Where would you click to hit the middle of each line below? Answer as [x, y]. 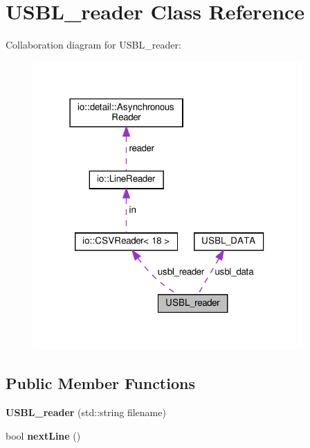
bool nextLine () [43, 435]
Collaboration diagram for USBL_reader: [93, 45]
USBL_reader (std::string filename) [86, 412]
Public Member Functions [100, 383]
